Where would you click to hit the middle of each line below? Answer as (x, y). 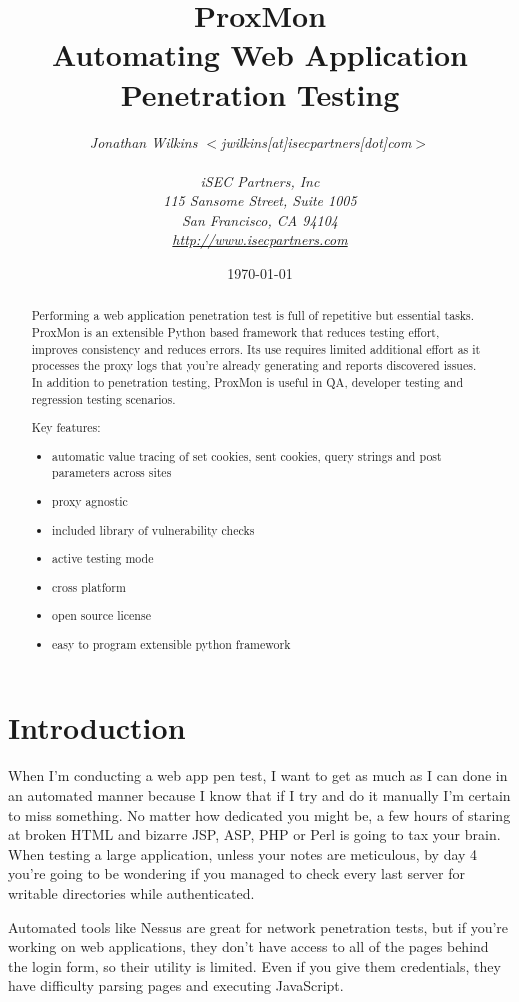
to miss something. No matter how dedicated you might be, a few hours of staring (259, 814)
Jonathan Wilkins (143, 141)
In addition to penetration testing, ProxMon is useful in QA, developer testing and (247, 382)
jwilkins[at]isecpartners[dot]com (316, 141)
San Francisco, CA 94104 (260, 219)
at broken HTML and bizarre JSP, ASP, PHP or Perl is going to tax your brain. (254, 834)
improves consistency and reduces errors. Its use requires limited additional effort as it (256, 348)
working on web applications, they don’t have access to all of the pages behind (248, 946)
